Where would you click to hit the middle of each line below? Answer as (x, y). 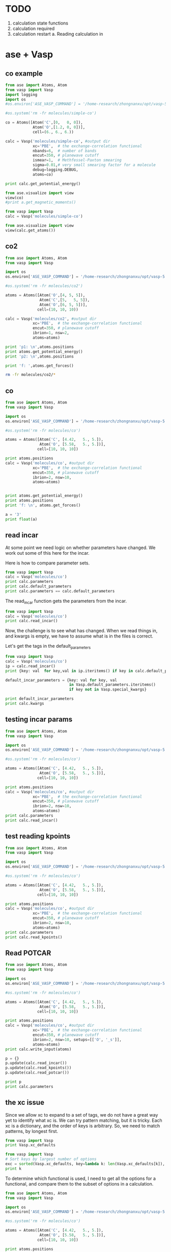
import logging (21, 95)
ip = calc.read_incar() (31, 666)
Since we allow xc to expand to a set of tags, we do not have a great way (82, 1115)
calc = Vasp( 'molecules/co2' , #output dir (51, 319)
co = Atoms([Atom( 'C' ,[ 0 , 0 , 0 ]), (44, 123)
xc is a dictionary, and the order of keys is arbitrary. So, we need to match (83, 1126)
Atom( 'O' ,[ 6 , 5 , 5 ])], (63, 304)
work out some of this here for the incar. (48, 553)
